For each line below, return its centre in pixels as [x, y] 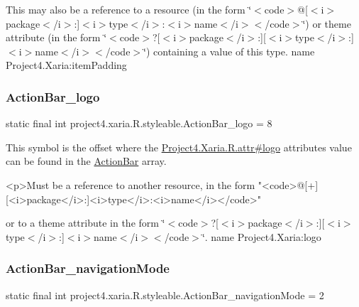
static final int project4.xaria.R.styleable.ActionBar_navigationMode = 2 [165, 295]
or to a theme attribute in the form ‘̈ [85, 223]
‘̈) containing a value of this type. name [229, 51]
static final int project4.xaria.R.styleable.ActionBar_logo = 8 [139, 123]
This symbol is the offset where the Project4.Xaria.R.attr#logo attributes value [179, 147]
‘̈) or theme [327, 23]
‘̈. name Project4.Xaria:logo [261, 236]
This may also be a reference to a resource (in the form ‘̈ [129, 9]
